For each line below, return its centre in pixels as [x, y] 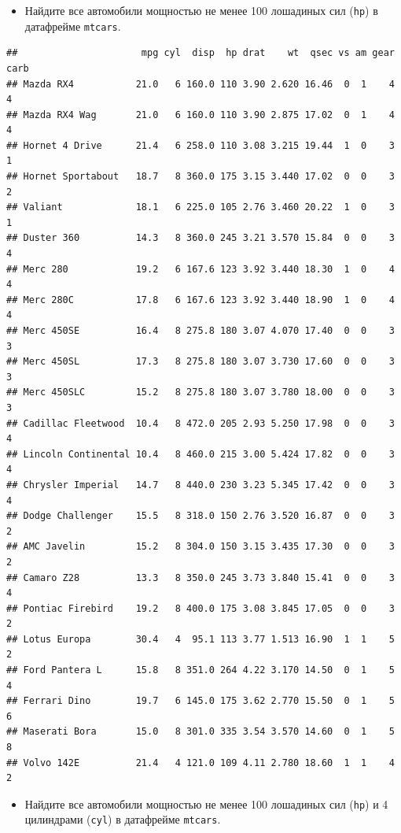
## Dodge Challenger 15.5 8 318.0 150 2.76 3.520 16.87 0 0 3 [200, 516]
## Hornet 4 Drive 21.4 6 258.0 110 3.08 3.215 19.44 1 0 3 [200, 145]
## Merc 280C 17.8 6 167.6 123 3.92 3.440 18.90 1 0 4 [200, 300]
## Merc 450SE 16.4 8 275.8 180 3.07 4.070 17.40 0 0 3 [200, 331]
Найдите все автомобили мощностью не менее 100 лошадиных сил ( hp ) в [201, 10]
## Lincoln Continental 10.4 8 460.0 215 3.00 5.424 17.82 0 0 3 [200, 454]
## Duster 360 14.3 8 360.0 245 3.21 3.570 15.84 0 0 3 [200, 238]
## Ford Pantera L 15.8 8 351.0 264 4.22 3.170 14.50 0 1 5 [200, 670]
